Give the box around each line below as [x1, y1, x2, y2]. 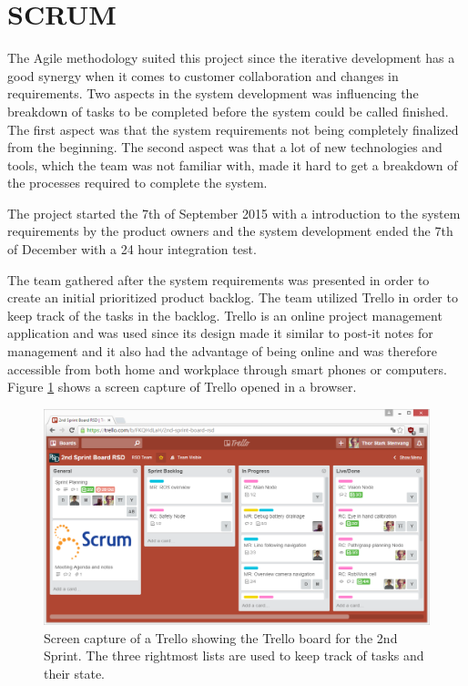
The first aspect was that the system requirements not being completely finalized [7, 119, 459, 138]
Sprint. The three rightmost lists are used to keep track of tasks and [44, 646, 424, 665]
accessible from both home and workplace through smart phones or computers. [7, 359, 447, 378]
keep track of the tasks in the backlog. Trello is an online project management [7, 305, 443, 324]
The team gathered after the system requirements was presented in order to [7, 270, 430, 289]
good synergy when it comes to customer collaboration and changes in [7, 66, 399, 85]
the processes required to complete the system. [7, 173, 268, 192]
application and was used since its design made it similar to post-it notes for [7, 323, 433, 343]
